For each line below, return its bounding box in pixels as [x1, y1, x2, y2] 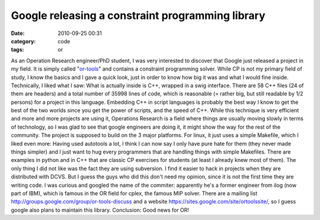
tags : [11, 46, 24, 53]
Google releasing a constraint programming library [11, 9, 265, 22]
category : [11, 37, 36, 44]
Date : [11, 30, 25, 37]
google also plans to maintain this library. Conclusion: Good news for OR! [11, 206, 190, 213]
